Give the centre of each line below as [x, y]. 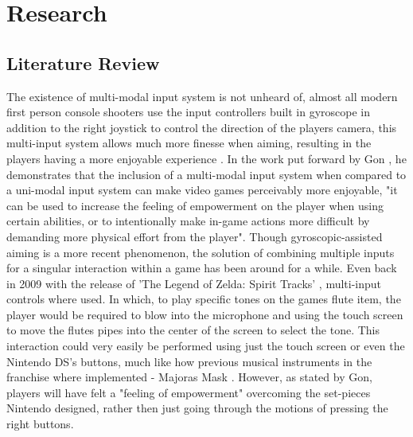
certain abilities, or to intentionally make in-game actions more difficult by [188, 221]
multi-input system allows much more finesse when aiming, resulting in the [189, 143]
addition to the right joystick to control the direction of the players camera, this [202, 127]
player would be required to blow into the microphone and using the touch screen [205, 314]
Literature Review [83, 62]
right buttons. [40, 424]
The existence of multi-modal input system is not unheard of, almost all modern [202, 96]
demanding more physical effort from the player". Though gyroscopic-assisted [195, 236]
